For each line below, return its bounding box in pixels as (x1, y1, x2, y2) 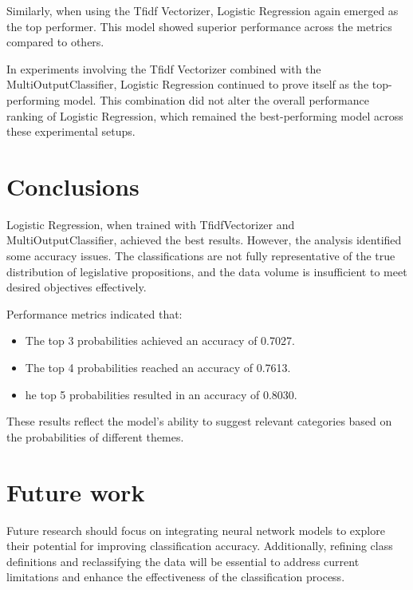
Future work (6, 475, 145, 508)
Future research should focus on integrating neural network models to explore (6, 521, 385, 538)
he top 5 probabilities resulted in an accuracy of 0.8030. (25, 386, 297, 402)
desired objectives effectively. (6, 279, 147, 295)
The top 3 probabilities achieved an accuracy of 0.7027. (25, 332, 295, 349)
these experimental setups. (6, 123, 136, 140)
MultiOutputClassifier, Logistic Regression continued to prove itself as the (6, 76, 369, 93)
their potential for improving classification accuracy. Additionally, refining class (6, 537, 393, 554)
